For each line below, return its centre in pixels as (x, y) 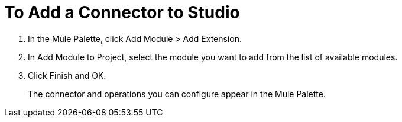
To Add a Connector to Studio (122, 12)
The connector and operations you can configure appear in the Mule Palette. (177, 94)
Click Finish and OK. (67, 75)
